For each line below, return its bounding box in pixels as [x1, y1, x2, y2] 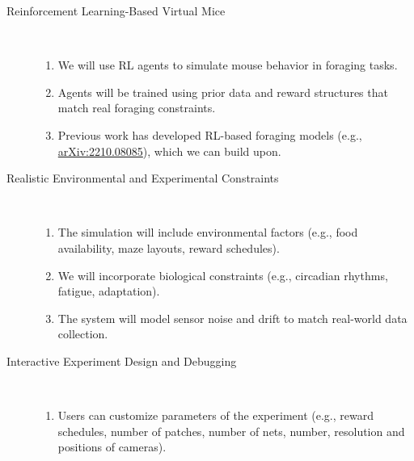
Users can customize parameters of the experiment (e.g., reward [57, 407, 374, 424]
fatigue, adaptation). [57, 283, 160, 300]
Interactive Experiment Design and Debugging [6, 352, 237, 369]
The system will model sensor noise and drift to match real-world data [57, 309, 408, 326]
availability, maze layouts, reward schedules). [57, 239, 280, 256]
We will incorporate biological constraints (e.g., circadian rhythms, [57, 266, 388, 283]
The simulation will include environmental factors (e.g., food [57, 224, 358, 241]
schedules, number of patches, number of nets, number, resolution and [57, 422, 405, 439]
